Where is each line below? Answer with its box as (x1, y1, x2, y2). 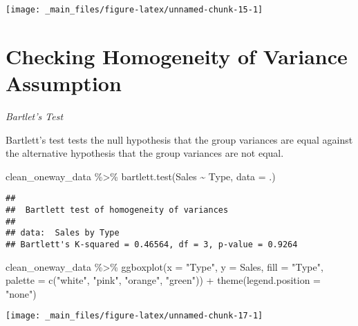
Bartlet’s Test (6, 108, 64, 123)
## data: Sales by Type (6, 228, 120, 238)
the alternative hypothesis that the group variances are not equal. (6, 146, 284, 160)
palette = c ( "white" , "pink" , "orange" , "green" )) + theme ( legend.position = (6, 273, 321, 287)
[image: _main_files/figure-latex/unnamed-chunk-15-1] (6, 5, 263, 15)
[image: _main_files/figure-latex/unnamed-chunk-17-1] (6, 311, 263, 321)
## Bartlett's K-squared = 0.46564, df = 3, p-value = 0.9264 (6, 239, 298, 249)
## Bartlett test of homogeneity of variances (6, 205, 229, 215)
